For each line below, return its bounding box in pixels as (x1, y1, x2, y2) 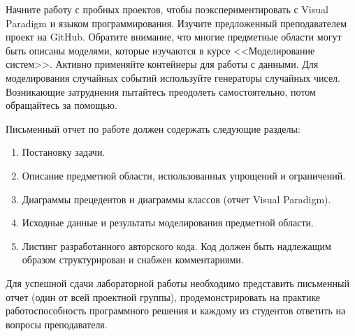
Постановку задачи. (22, 145, 106, 159)
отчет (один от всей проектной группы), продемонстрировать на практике (6, 289, 321, 304)
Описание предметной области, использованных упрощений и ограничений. (22, 168, 346, 182)
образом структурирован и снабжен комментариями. (22, 252, 244, 267)
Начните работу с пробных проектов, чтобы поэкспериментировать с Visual (6, 2, 328, 16)
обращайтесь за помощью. (6, 98, 117, 112)
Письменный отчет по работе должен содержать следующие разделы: (6, 121, 300, 136)
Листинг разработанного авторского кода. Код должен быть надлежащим (22, 238, 331, 253)
